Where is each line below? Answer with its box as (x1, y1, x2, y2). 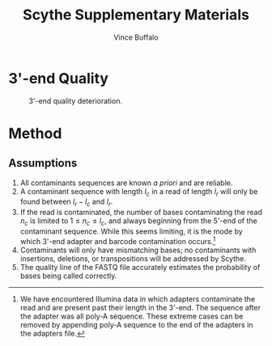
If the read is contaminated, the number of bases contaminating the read (19, 208, 263, 217)
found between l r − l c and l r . (19, 196, 113, 209)
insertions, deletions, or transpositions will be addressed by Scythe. (19, 253, 247, 264)
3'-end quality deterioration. (28, 95, 123, 106)
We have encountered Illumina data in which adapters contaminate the (19, 293, 256, 304)
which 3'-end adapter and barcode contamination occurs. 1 (19, 235, 216, 246)
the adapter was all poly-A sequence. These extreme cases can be (19, 311, 244, 321)
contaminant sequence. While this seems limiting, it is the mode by (19, 226, 243, 236)
